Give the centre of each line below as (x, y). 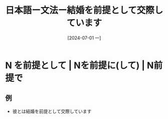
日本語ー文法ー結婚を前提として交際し (84, 10)
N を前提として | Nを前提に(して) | (75, 65)
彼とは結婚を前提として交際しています (52, 111)
